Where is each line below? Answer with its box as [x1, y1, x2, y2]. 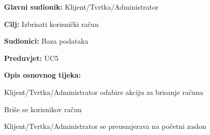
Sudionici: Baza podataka [4, 36, 88, 46]
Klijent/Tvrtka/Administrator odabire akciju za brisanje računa [4, 86, 203, 97]
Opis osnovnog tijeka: [4, 70, 81, 80]
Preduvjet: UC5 [4, 52, 58, 63]
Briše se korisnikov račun [4, 104, 82, 114]
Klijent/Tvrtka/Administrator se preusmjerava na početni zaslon [4, 121, 206, 131]
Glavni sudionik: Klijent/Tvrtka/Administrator [4, 2, 159, 12]
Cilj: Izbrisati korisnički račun [4, 18, 99, 29]
